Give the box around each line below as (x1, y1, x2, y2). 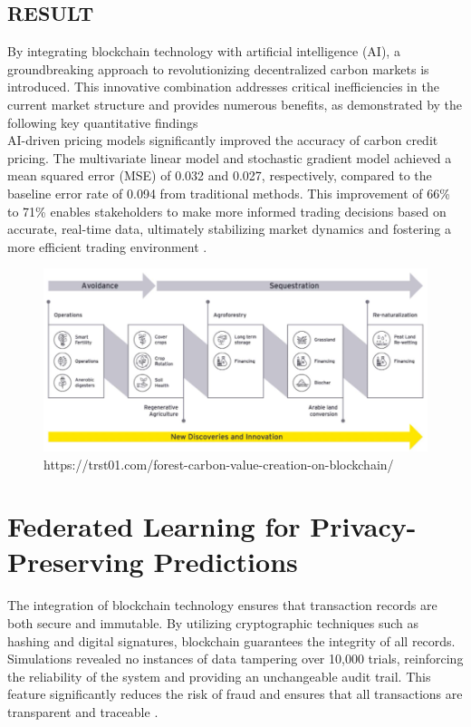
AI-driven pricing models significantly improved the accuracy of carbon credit (7, 131, 438, 150)
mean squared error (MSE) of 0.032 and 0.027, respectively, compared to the (7, 166, 432, 185)
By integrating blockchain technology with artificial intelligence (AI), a (7, 42, 400, 61)
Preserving (7, 543, 144, 580)
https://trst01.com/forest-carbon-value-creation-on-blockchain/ (43, 454, 394, 473)
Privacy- (310, 508, 417, 545)
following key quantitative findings (7, 112, 198, 131)
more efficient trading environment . (7, 237, 207, 256)
